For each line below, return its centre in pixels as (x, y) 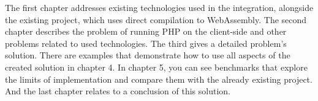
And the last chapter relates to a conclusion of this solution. (118, 91)
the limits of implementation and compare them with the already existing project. (159, 79)
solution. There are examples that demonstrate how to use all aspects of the (148, 55)
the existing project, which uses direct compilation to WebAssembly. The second (156, 19)
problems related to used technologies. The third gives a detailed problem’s (146, 43)
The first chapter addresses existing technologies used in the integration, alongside (159, 7)
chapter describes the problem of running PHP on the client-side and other (146, 31)
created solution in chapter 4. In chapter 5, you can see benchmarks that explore (156, 67)
